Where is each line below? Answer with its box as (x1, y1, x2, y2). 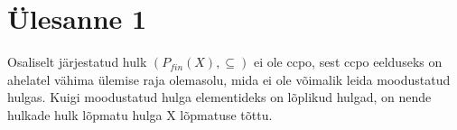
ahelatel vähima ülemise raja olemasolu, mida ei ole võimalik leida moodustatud (7, 70, 451, 88)
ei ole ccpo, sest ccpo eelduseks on (253, 52, 443, 71)
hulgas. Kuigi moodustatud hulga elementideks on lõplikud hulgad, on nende (7, 88, 432, 107)
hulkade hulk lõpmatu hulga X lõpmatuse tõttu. (7, 105, 273, 124)
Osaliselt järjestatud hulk (7, 52, 147, 71)
